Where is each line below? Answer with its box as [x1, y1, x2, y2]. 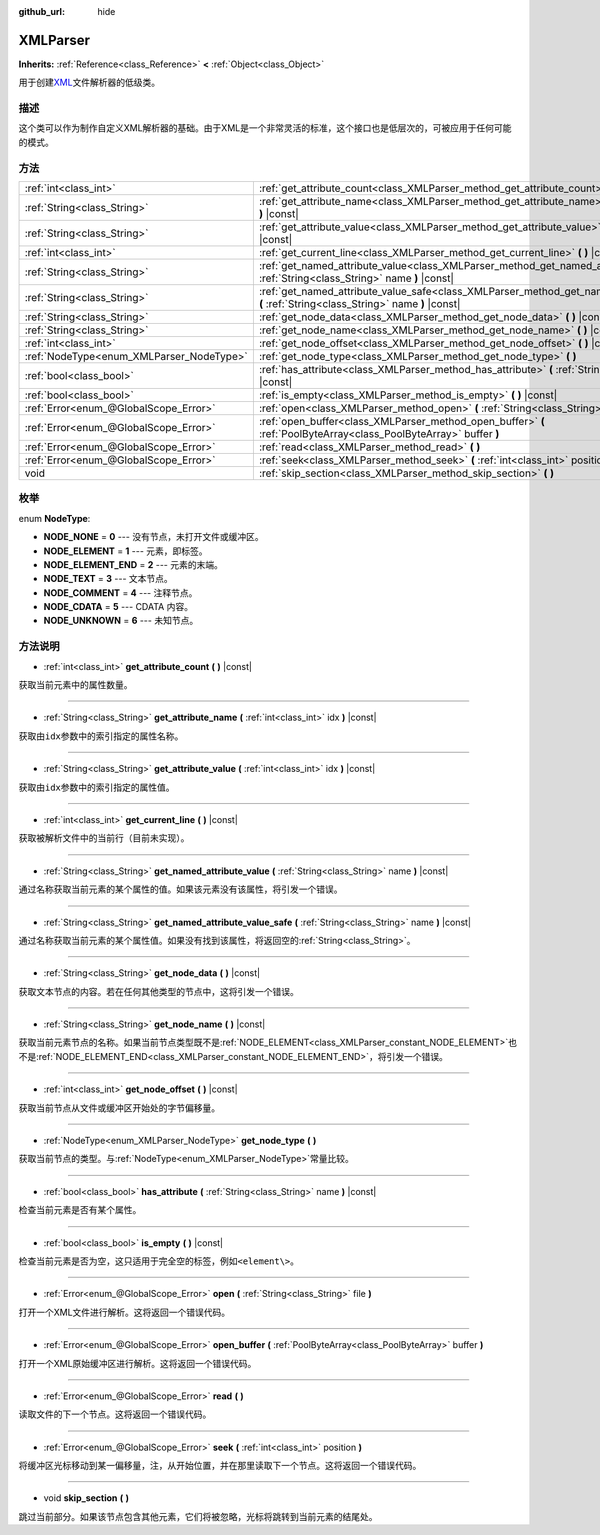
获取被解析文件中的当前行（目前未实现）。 [18, 832, 190, 844]
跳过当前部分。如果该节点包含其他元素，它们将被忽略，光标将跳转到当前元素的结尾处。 [18, 1510, 378, 1522]
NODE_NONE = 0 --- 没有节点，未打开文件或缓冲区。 [43, 531, 264, 543]
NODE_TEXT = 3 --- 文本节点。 [43, 573, 174, 585]
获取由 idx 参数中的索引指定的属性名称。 [18, 730, 184, 742]
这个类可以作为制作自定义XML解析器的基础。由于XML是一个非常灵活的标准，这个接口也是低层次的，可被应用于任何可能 [18, 122, 512, 134]
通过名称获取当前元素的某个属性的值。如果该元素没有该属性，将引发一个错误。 [18, 883, 343, 895]
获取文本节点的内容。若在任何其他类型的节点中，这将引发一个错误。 [18, 985, 299, 997]
